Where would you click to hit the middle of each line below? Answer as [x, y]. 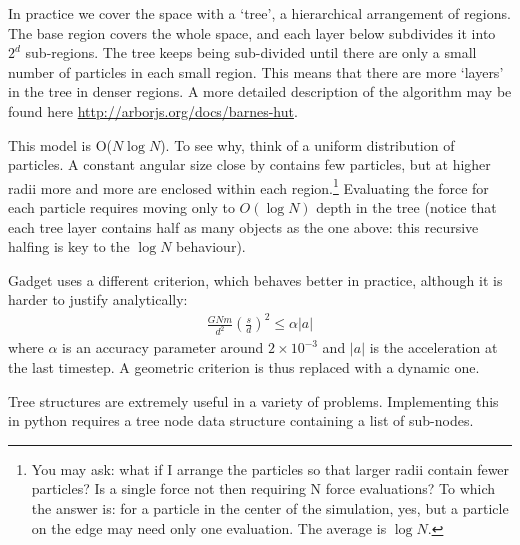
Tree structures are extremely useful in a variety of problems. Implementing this [253, 400]
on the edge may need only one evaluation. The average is [209, 527]
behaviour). [211, 246]
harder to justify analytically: [98, 299]
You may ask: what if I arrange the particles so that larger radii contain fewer [270, 468]
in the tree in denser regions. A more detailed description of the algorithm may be [260, 91]
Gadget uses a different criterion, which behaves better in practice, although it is [255, 279]
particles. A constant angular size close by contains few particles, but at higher [249, 164]
